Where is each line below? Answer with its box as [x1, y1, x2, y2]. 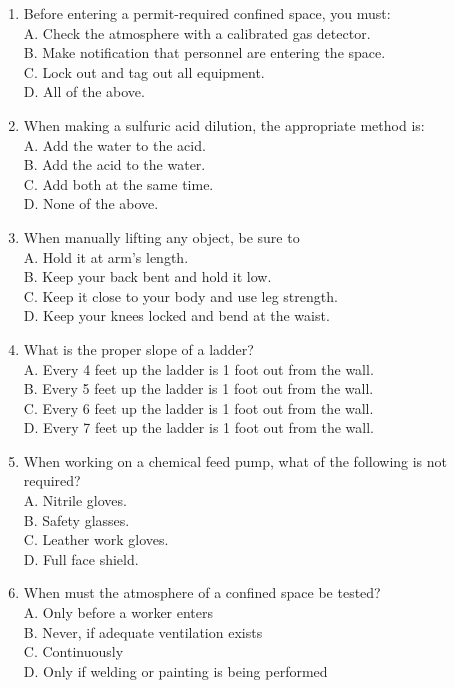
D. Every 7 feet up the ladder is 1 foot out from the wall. [23, 417, 374, 438]
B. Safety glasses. [23, 509, 130, 530]
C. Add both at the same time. [23, 173, 214, 194]
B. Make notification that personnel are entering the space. [23, 42, 386, 63]
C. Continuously [23, 641, 124, 662]
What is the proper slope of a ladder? [23, 338, 254, 359]
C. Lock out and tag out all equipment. [23, 61, 265, 82]
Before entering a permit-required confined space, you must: [23, 3, 391, 23]
